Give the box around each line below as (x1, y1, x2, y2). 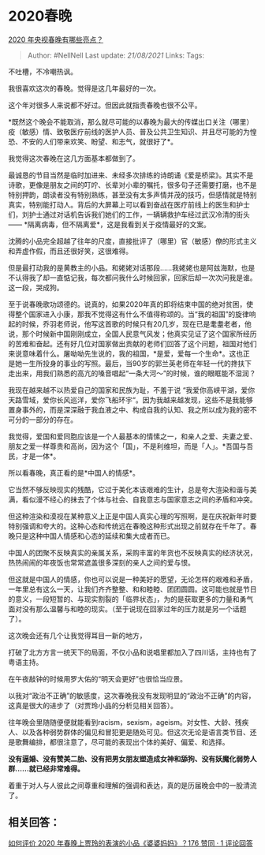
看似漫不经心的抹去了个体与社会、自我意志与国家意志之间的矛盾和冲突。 (21, 495, 257, 504)
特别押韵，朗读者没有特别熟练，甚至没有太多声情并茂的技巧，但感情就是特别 (8, 190, 257, 200)
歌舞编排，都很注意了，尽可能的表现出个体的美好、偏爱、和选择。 (14, 737, 230, 746)
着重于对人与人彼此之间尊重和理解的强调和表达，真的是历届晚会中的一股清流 (8, 780, 257, 790)
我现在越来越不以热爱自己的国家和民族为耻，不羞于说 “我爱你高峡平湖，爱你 (8, 385, 256, 394)
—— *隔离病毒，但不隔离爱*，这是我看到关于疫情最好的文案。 (8, 219, 211, 229)
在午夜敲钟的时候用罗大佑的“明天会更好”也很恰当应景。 (8, 674, 188, 683)
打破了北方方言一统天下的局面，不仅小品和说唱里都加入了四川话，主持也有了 (8, 648, 257, 657)
